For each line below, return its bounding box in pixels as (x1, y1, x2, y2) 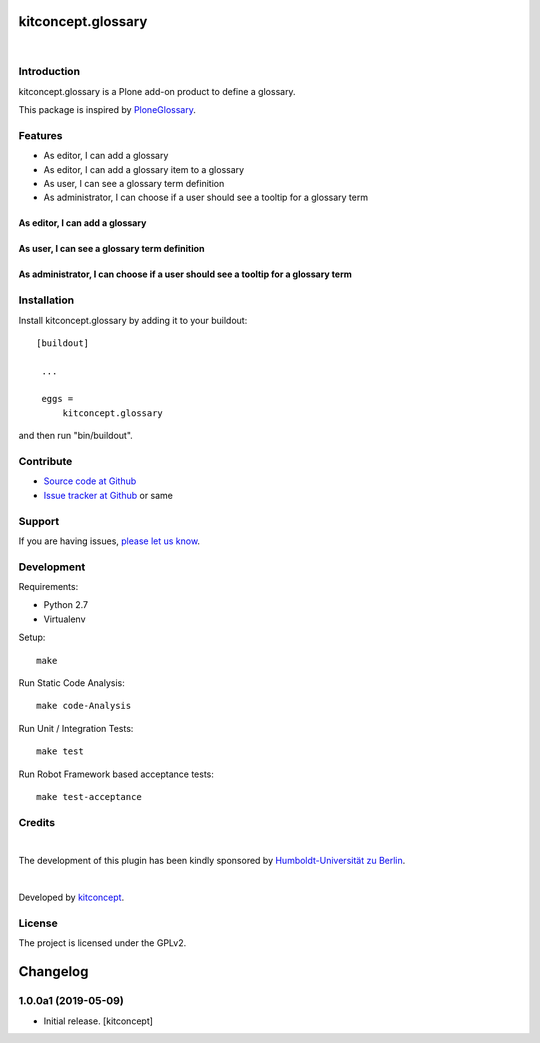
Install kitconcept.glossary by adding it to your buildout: (18, 314, 248, 326)
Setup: (18, 631, 46, 644)
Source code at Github (43, 475, 137, 487)
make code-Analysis (36, 700, 132, 712)
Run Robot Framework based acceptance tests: (18, 768, 215, 780)
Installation (18, 293, 75, 307)
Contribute (18, 455, 73, 468)
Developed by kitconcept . (18, 891, 125, 904)
